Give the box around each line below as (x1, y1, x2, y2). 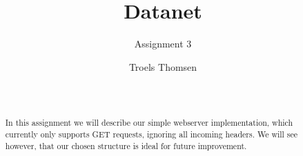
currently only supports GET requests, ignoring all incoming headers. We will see (5, 128, 298, 140)
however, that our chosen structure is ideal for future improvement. (5, 140, 247, 151)
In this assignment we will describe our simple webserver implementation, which (5, 117, 293, 129)
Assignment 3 (134, 36, 192, 51)
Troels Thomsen (128, 59, 197, 74)
